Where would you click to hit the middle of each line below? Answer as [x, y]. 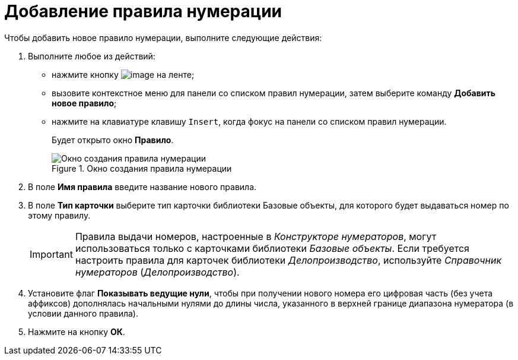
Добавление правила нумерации [143, 11]
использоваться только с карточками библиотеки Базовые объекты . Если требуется [272, 248]
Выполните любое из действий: [92, 56]
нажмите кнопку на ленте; [123, 74]
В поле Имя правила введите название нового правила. [142, 187]
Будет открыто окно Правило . [113, 140]
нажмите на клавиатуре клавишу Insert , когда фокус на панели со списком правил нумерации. [249, 121]
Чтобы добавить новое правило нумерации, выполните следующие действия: [163, 37]
